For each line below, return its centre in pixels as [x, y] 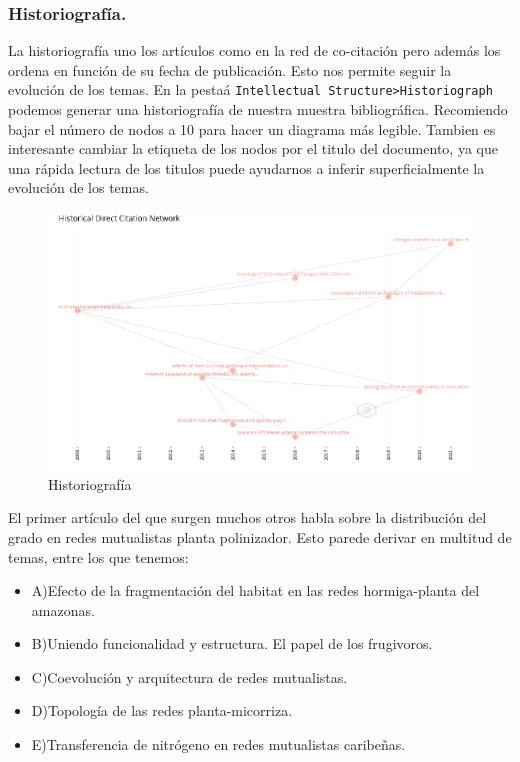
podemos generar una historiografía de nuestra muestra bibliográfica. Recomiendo [258, 109]
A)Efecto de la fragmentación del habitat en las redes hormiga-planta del [255, 590]
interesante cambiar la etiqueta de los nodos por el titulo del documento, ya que [253, 148]
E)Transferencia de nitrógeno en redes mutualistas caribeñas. [218, 744]
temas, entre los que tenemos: [98, 556]
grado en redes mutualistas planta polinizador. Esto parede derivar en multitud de [260, 536]
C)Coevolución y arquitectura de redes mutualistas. [189, 676]
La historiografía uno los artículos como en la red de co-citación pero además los [254, 50]
